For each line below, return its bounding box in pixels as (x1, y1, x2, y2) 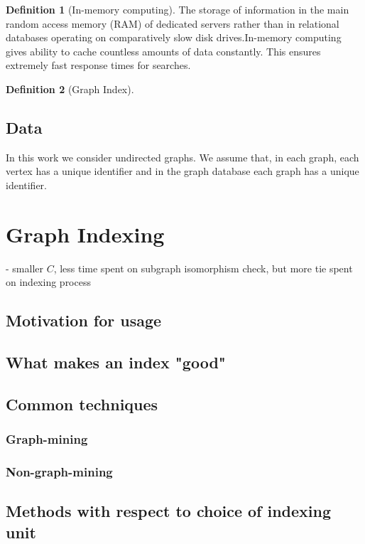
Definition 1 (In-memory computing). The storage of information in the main (6, 2, 349, 16)
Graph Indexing (6, 219, 165, 248)
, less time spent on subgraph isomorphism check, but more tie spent (53, 260, 353, 275)
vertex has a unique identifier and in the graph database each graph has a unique (6, 164, 359, 178)
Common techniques (6, 393, 158, 415)
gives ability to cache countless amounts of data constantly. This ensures (6, 43, 321, 58)
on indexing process (6, 274, 91, 289)
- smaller (6, 260, 43, 275)
